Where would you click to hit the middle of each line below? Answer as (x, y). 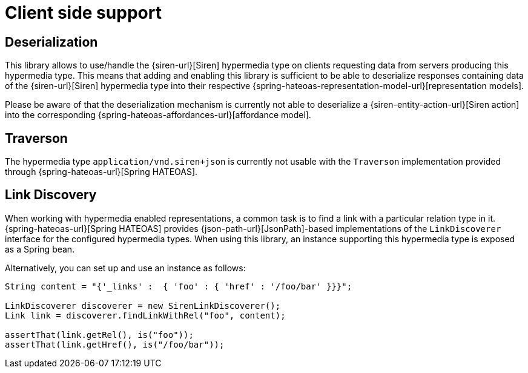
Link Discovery (51, 195)
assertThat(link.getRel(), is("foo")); (99, 335)
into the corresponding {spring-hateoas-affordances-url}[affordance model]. (158, 115)
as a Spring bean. (40, 249)
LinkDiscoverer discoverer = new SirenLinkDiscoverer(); (143, 305)
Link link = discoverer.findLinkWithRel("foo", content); (145, 315)
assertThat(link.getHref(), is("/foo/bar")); (115, 344)
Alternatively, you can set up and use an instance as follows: (125, 268)
